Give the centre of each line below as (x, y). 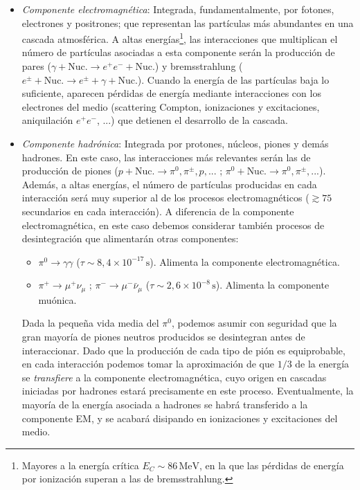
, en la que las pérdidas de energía (272, 465)
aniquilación (47, 120)
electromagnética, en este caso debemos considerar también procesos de (173, 225)
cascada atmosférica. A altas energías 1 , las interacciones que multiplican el (180, 38)
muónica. (57, 299)
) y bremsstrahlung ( (199, 66)
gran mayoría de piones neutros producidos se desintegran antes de (163, 336)
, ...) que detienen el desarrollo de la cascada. (192, 120)
